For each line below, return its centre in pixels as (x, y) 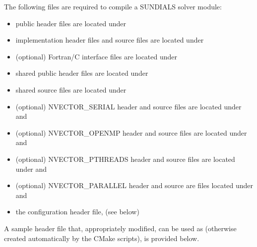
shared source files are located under (71, 89)
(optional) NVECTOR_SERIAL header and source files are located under (128, 106)
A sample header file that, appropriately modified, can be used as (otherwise (120, 228)
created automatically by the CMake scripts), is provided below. (102, 238)
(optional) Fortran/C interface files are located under (96, 56)
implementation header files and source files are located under (110, 40)
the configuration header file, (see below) (77, 212)
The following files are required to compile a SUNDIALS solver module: (113, 6)
